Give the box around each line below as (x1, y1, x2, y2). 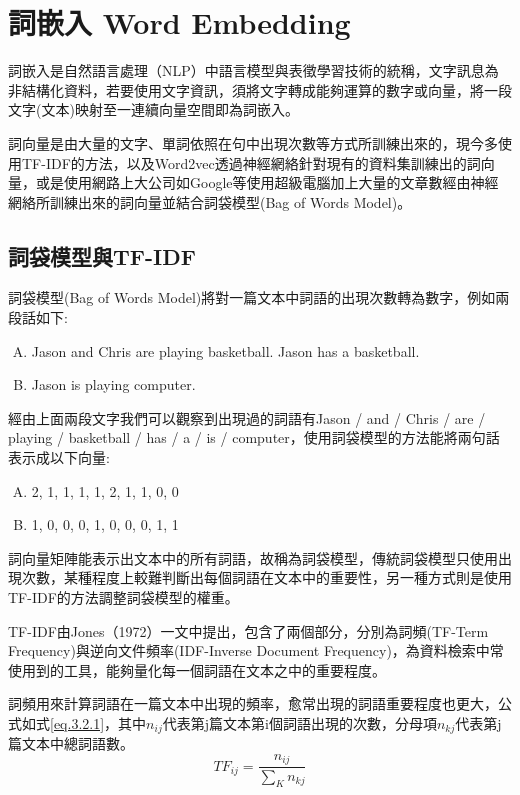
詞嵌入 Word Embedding (8, 2, 351, 43)
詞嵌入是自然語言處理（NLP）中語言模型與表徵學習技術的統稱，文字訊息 (8, 60, 485, 81)
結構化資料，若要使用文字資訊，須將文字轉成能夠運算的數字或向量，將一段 (21, 79, 512, 100)
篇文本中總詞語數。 (8, 733, 134, 754)
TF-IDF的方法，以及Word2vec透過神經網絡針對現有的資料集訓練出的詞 (21, 152, 481, 173)
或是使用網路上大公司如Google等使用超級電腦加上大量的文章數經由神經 (35, 172, 499, 193)
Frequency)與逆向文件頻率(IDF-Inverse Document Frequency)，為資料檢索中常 (8, 640, 504, 661)
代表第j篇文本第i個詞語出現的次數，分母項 (162, 712, 437, 733)
